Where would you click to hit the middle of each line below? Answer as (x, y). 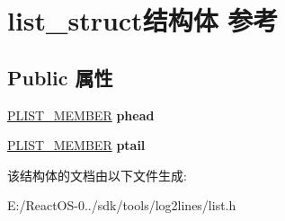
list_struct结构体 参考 (143, 20)
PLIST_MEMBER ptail (76, 145)
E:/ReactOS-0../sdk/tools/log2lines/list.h (122, 205)
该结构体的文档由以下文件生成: (97, 175)
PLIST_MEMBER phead (81, 115)
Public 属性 (60, 77)
